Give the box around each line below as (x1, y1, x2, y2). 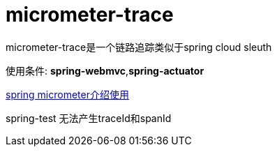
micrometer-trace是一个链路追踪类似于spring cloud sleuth (6, 40, 272, 53)
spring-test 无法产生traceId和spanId (6, 112, 172, 124)
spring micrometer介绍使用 (6, 88, 129, 100)
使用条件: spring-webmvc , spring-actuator (6, 64, 204, 77)
